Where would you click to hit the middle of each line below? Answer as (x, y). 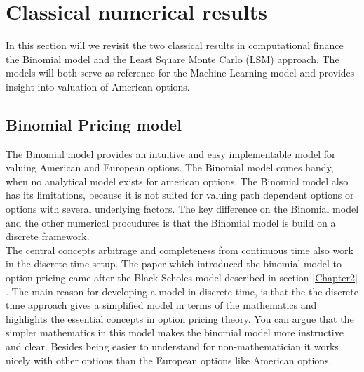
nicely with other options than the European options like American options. (169, 360)
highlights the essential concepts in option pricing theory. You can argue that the (180, 318)
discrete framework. (48, 236)
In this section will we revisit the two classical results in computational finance (175, 45)
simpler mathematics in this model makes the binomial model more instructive (175, 332)
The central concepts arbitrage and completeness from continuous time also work (180, 250)
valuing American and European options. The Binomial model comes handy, (170, 167)
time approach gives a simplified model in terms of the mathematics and (161, 305)
